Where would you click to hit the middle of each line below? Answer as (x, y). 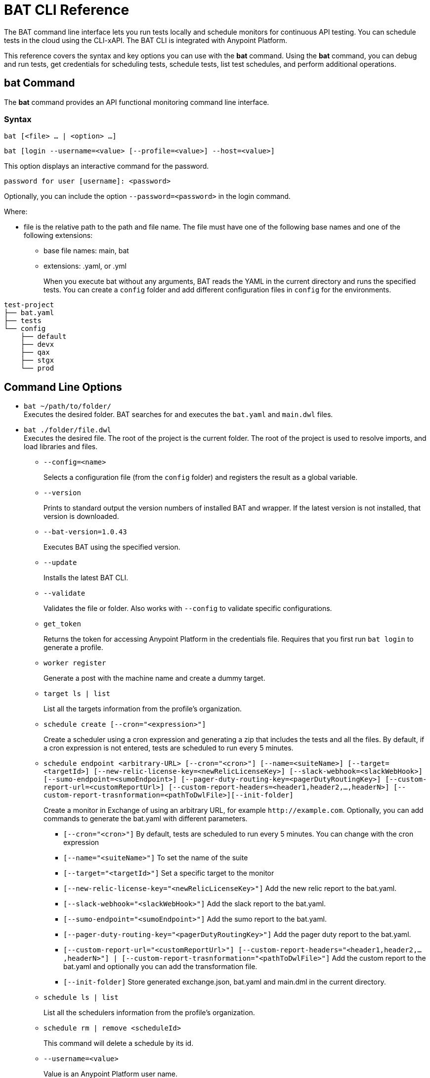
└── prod (37, 368)
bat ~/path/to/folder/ (68, 406)
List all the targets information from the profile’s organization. (143, 709)
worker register (75, 663)
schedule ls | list (81, 998)
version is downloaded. (81, 516)
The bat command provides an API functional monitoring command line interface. (137, 102)
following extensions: (58, 235)
